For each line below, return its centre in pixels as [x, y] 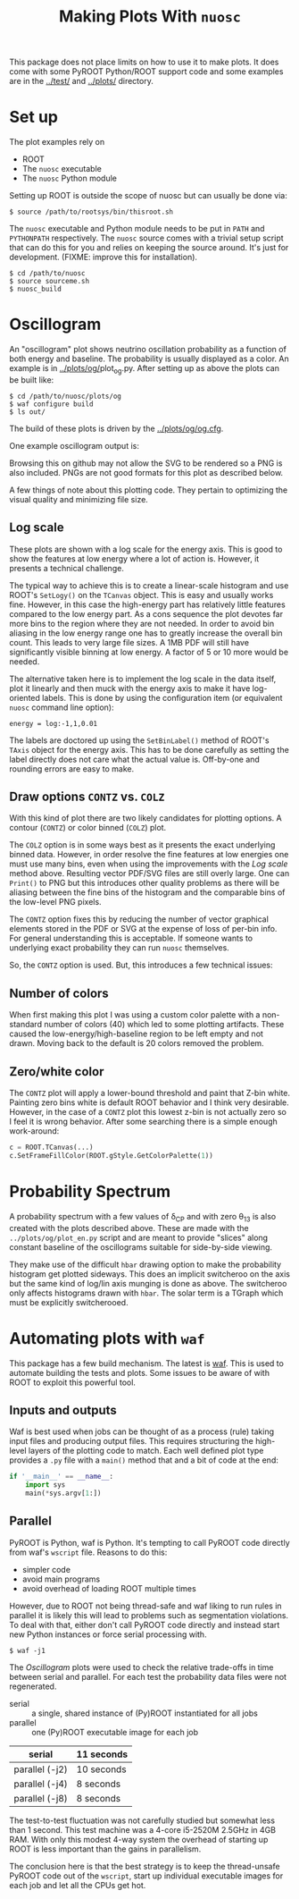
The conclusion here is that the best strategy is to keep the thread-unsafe [145, 1866]
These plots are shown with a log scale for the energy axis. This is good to [146, 549]
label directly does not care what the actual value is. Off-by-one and [135, 759]
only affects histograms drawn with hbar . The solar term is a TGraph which [146, 1293]
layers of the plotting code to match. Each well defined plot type [146, 1451]
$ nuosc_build [36, 289]
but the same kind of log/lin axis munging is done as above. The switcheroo [148, 1283]
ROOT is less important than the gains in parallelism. [105, 1849]
